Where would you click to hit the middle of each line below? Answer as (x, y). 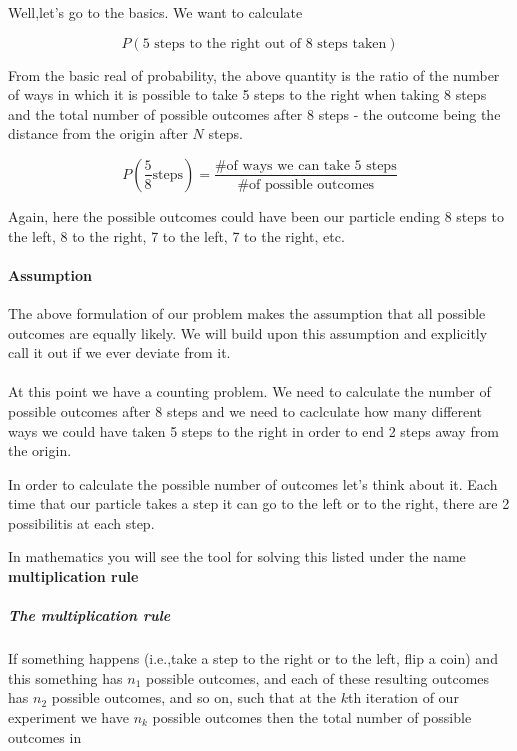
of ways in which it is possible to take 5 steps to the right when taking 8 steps (247, 94)
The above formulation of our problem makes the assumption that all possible (247, 312)
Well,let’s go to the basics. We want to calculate (155, 12)
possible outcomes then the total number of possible (312, 717)
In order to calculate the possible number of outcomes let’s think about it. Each (253, 483)
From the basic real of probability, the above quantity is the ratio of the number (254, 74)
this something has (65, 677)
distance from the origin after (98, 133)
